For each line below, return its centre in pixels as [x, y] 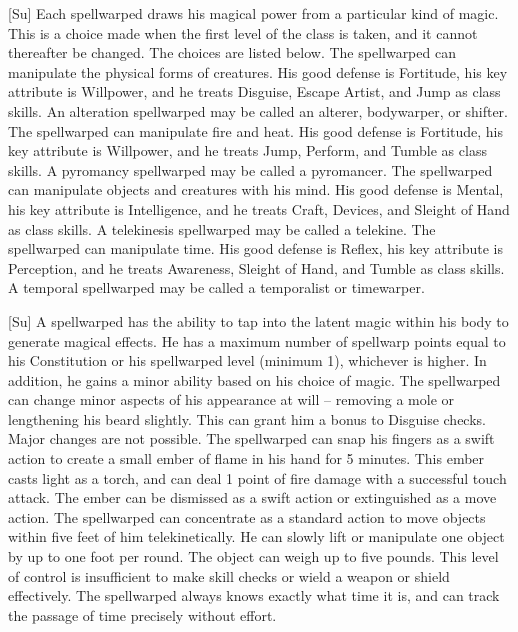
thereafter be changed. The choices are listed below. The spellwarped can [232, 52]
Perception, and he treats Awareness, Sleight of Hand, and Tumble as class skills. [256, 267]
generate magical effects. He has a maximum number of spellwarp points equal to [257, 340]
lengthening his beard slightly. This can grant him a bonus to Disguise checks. [247, 418]
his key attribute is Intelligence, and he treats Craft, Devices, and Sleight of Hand [259, 208]
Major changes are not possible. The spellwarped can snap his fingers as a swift [251, 438]
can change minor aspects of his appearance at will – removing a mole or [231, 399]
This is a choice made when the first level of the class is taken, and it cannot [243, 32]
